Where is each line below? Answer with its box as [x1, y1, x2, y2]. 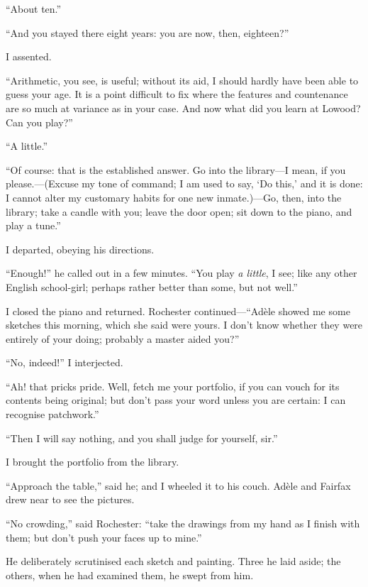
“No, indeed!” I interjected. [6, 355, 123, 370]
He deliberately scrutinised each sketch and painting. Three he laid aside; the [6, 554, 341, 569]
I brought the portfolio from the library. [6, 454, 179, 469]
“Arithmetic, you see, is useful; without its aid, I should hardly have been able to [6, 72, 359, 87]
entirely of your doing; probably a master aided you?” [6, 331, 240, 346]
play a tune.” [6, 218, 61, 233]
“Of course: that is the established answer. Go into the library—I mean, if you [6, 162, 346, 177]
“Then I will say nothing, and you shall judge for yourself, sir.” [6, 430, 278, 445]
